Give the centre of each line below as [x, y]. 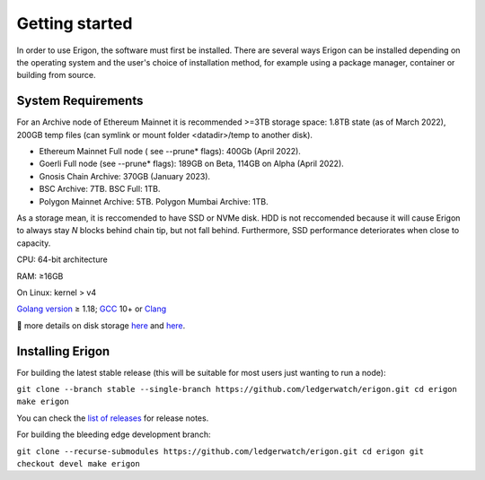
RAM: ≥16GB [40, 276]
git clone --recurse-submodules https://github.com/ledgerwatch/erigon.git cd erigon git [220, 451]
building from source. [56, 75]
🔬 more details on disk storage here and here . [101, 325]
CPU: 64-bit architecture [62, 259]
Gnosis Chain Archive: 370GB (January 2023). [125, 176]
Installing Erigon [63, 351]
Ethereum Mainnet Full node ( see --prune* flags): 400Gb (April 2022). [170, 152]
